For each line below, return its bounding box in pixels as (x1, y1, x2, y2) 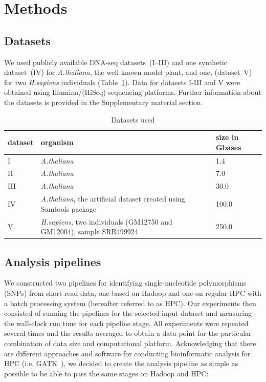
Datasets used (111, 114, 155, 125)
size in (216, 132, 239, 143)
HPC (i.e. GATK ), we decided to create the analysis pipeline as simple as (4, 358, 238, 369)
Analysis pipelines (4, 253, 101, 269)
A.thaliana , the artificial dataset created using (40, 193, 185, 204)
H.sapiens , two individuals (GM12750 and (40, 216, 172, 227)
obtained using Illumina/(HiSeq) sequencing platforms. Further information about (4, 87, 261, 97)
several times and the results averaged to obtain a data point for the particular (4, 328, 252, 338)
